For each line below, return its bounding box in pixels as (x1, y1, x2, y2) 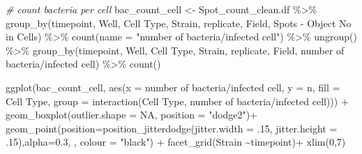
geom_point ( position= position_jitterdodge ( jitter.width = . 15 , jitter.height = (6, 121, 338, 135)
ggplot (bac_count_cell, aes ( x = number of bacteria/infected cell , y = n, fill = (6, 79, 340, 94)
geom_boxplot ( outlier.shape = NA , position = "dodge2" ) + (6, 107, 258, 122)
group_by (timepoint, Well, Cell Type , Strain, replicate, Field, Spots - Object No (6, 15, 352, 30)
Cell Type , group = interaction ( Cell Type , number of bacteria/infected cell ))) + (6, 93, 349, 108)
